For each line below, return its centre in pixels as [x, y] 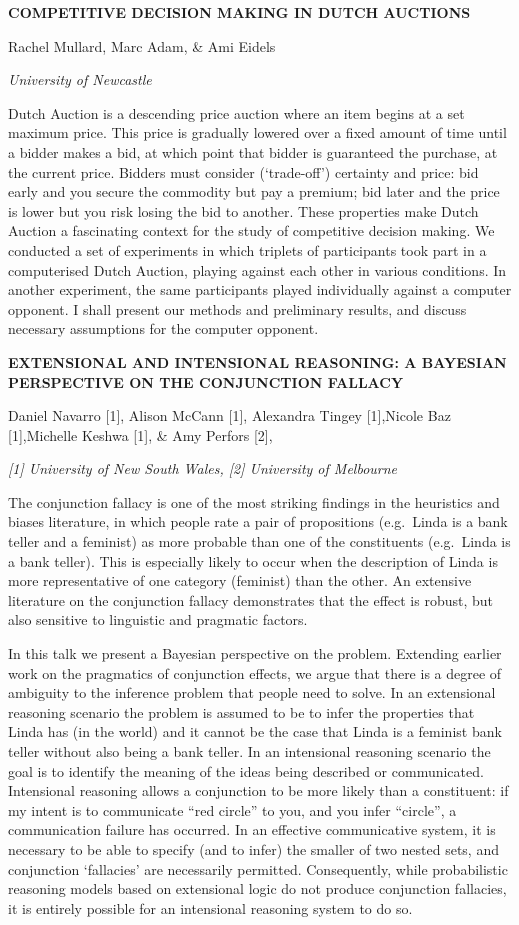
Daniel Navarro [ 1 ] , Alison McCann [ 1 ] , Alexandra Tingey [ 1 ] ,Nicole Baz [229, 415]
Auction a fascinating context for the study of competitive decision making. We [251, 230]
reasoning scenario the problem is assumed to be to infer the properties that [241, 711]
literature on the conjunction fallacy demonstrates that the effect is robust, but [251, 599]
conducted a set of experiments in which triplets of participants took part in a [247, 249]
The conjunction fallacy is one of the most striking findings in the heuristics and [254, 501]
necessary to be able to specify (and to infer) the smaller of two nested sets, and [253, 848]
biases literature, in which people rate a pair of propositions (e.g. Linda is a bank [258, 521]
